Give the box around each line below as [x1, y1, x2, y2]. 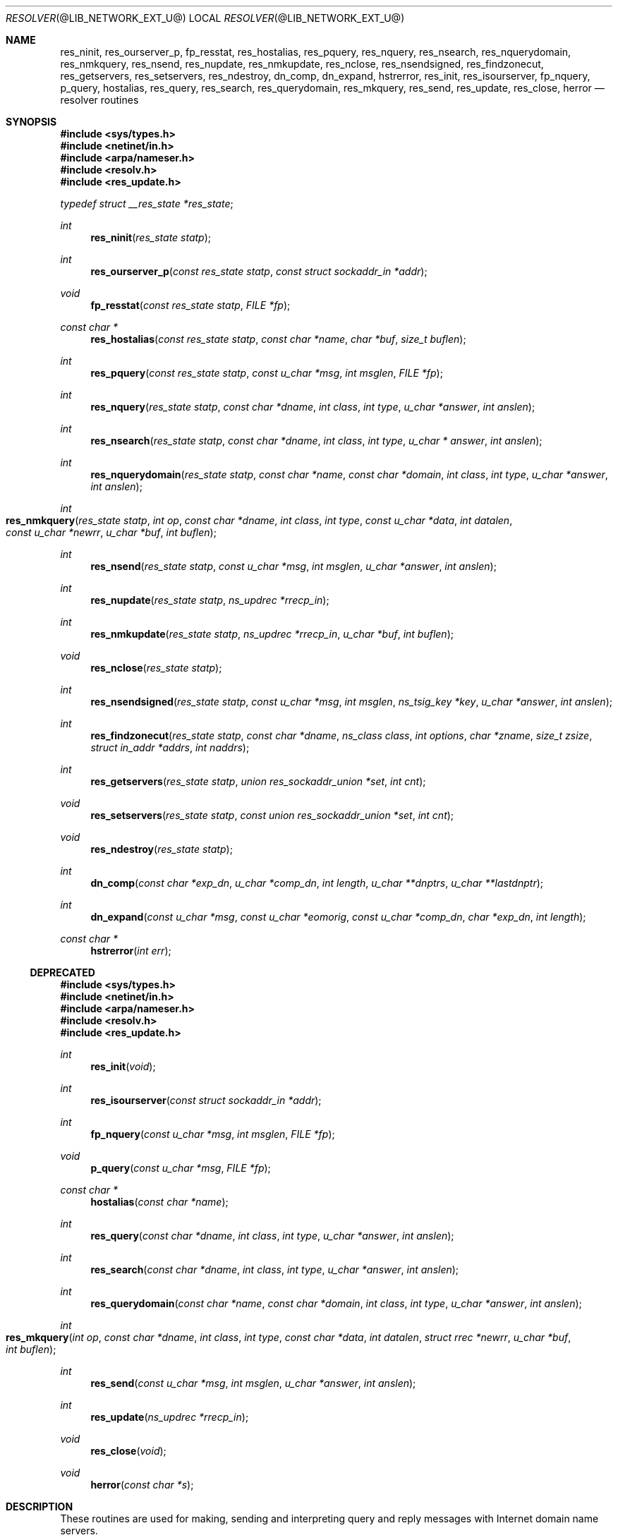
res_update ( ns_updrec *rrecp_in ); [90, 1411, 249, 1423]
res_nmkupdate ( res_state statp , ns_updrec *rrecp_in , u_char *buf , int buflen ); [90, 628, 454, 640]
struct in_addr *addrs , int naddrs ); [90, 741, 250, 753]
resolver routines [60, 94, 139, 106]
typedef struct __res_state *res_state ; [60, 198, 234, 210]
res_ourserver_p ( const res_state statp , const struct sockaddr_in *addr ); [90, 265, 428, 277]
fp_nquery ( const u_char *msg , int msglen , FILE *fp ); [90, 1128, 335, 1140]
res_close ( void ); [90, 1445, 166, 1457]
